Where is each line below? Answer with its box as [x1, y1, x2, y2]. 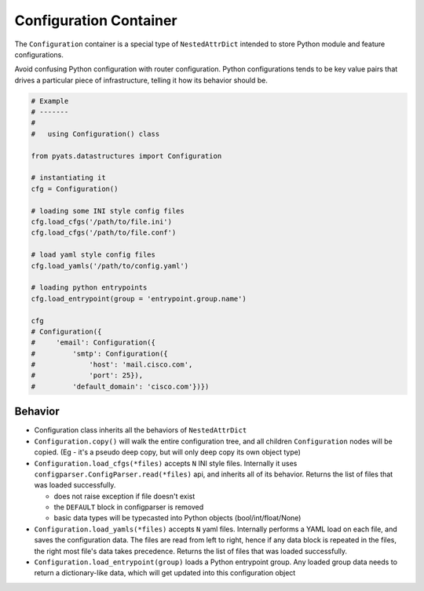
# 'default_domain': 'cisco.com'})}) [31, 381, 210, 391]
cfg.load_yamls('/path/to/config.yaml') [31, 261, 188, 270]
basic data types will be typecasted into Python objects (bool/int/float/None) [53, 513, 302, 523]
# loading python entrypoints [31, 283, 148, 292]
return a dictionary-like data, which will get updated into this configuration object [34, 568, 296, 578]
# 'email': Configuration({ [31, 338, 156, 347]
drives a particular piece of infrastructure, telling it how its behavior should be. [14, 75, 269, 85]
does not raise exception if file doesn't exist [53, 491, 196, 501]
